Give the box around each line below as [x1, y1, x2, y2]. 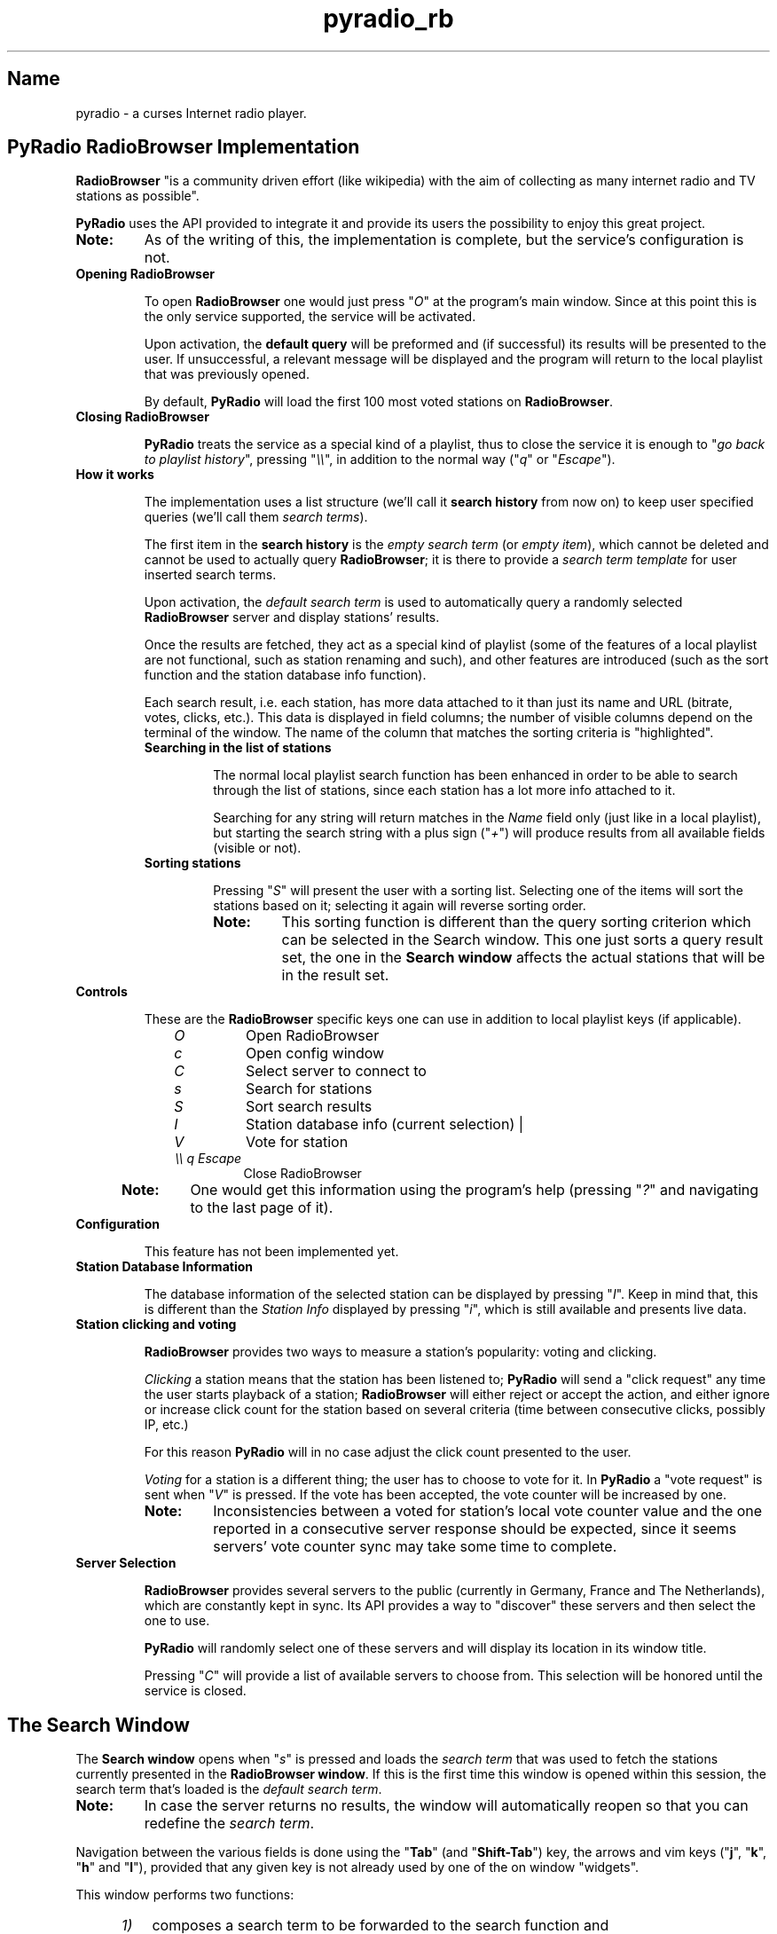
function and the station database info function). [144, 667, 427, 683]
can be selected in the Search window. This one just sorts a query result [281, 931, 764, 949]
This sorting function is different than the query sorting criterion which [281, 913, 751, 932]
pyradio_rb [323, 4, 454, 34]
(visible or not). [213, 840, 302, 856]
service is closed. [144, 1683, 247, 1699]
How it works [75, 467, 154, 483]
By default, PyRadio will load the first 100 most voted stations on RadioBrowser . [144, 394, 613, 410]
